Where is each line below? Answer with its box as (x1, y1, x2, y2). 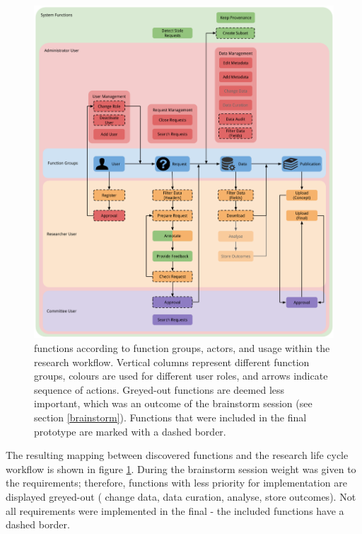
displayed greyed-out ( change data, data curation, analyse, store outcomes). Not (6, 489, 356, 504)
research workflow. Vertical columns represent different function (34, 354, 310, 369)
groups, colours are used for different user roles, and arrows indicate (34, 368, 328, 383)
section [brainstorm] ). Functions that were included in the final (34, 409, 307, 424)
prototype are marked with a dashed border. (34, 424, 226, 438)
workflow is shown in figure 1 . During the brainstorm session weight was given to (6, 461, 356, 476)
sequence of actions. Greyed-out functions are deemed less (34, 382, 285, 397)
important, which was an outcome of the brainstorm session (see (34, 396, 313, 411)
